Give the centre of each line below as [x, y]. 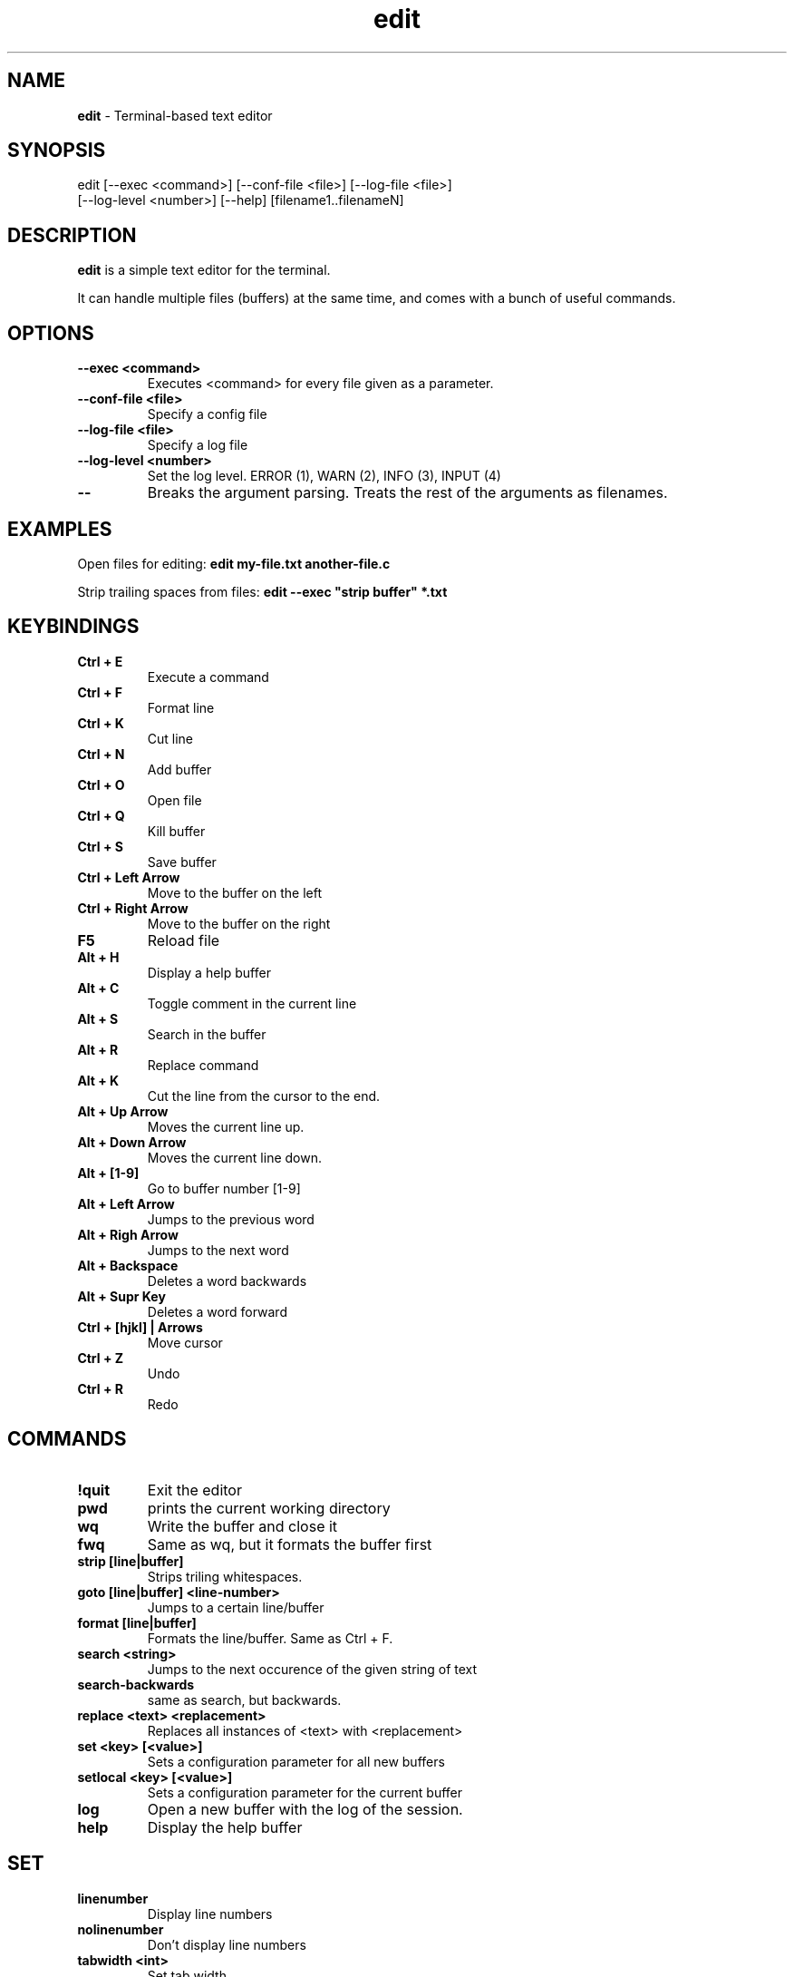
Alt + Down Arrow [132, 1142]
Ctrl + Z [101, 1358]
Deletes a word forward [217, 1311]
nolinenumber [121, 1929]
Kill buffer [176, 831]
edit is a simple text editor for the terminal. [204, 270]
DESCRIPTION [72, 235]
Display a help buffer [209, 972]
